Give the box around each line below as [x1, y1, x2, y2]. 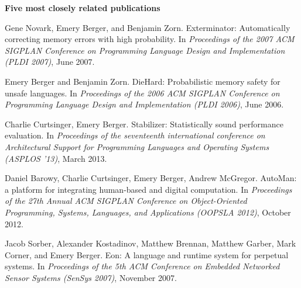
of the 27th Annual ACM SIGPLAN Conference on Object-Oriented [5, 195, 247, 207]
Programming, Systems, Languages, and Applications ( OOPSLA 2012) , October [5, 206, 291, 218]
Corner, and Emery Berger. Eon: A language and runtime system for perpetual [5, 248, 289, 261]
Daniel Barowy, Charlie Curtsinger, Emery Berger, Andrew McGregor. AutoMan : [5, 172, 297, 184]
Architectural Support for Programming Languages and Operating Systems [5, 140, 269, 152]
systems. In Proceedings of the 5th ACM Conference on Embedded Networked [5, 260, 280, 272]
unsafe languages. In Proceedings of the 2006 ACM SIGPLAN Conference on [5, 86, 280, 99]
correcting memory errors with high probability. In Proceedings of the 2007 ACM [5, 33, 295, 45]
